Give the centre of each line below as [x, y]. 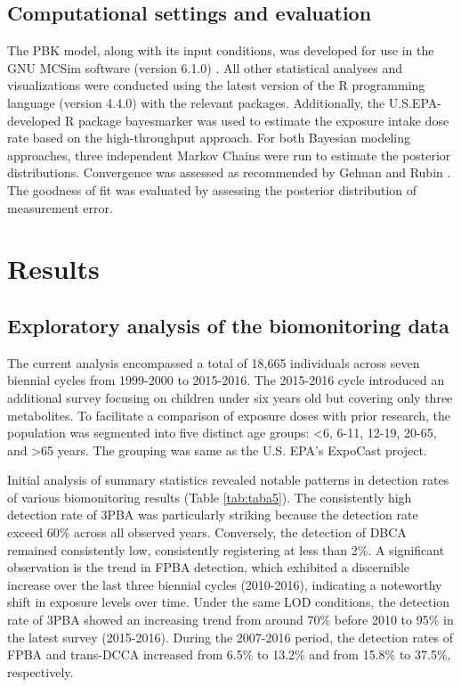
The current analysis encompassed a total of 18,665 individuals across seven [214, 362]
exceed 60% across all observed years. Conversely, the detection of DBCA [207, 532]
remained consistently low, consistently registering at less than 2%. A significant [226, 549]
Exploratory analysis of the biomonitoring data [228, 325]
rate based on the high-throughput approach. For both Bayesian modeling [209, 138]
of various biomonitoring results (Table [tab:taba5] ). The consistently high [210, 497]
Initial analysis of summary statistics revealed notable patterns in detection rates [228, 480]
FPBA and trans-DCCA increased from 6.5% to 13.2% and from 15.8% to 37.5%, [229, 654]
